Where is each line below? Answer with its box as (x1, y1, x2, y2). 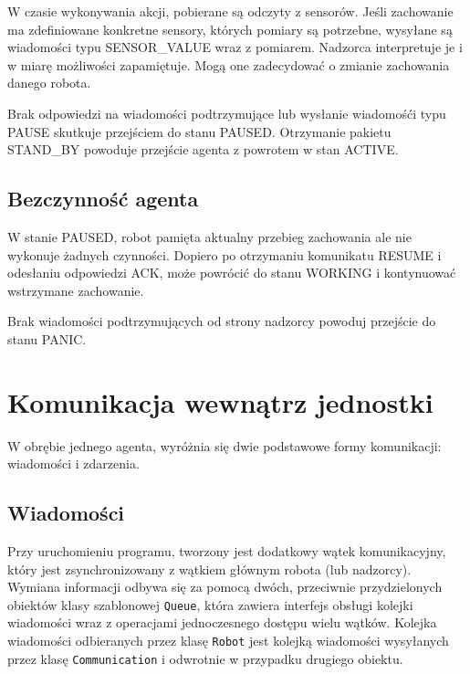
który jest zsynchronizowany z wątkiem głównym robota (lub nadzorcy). (7, 559, 412, 578)
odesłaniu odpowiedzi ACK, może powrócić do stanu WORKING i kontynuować (7, 263, 456, 282)
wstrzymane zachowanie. (7, 280, 144, 300)
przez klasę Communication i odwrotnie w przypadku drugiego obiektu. (7, 648, 403, 668)
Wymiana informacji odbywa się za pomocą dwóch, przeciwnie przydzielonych (7, 577, 443, 596)
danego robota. (7, 73, 91, 92)
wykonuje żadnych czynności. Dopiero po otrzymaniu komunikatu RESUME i (7, 245, 442, 264)
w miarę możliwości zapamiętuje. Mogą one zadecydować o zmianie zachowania (7, 55, 450, 74)
